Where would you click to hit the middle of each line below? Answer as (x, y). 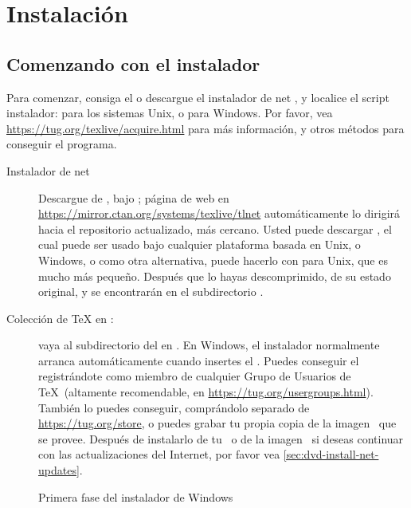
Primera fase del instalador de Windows (136, 496)
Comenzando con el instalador (133, 63)
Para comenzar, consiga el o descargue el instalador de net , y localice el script (198, 97)
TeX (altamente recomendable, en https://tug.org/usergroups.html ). (206, 392)
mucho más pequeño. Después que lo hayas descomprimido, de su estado (215, 276)
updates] (59, 470)
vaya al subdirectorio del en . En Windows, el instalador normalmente (209, 345)
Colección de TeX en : (60, 318)
